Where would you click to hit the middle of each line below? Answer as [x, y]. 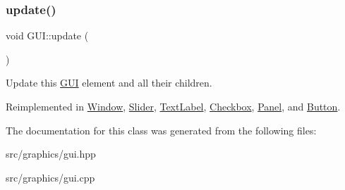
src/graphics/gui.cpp [50, 177]
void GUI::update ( [47, 36]
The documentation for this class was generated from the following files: [161, 130]
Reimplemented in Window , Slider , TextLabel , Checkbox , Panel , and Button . [173, 106]
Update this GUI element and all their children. [109, 83]
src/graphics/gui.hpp [51, 154]
